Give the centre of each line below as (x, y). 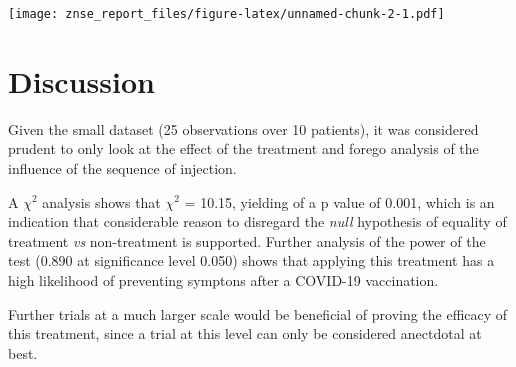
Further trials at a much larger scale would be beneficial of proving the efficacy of (258, 313)
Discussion (81, 80)
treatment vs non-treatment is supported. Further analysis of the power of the (247, 240)
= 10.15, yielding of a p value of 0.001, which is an (339, 201)
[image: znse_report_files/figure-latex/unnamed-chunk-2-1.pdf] (226, 14)
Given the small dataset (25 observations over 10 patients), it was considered (243, 128)
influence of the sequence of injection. (122, 167)
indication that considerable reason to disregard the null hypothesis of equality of (257, 221)
